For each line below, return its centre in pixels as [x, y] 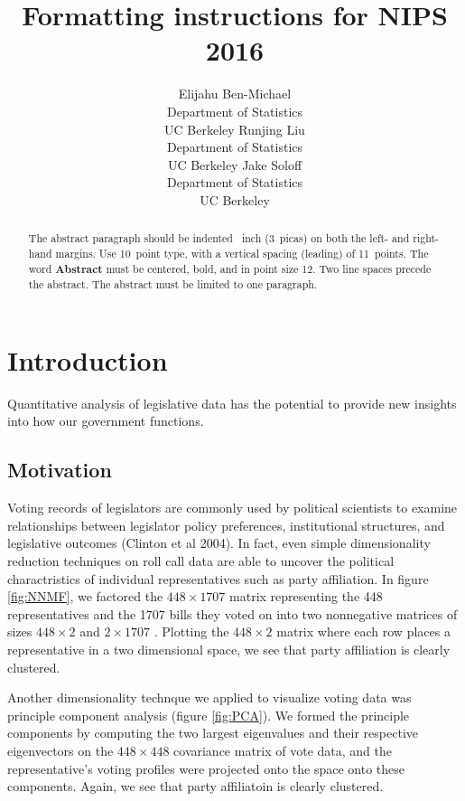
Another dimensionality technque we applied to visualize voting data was [209, 697]
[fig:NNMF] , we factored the [85, 596]
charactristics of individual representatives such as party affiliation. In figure [218, 578]
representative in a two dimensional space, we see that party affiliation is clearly [229, 649]
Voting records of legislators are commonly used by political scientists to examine [232, 508]
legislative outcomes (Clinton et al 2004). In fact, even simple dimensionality [219, 543]
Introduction [88, 359]
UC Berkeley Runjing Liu [235, 129]
